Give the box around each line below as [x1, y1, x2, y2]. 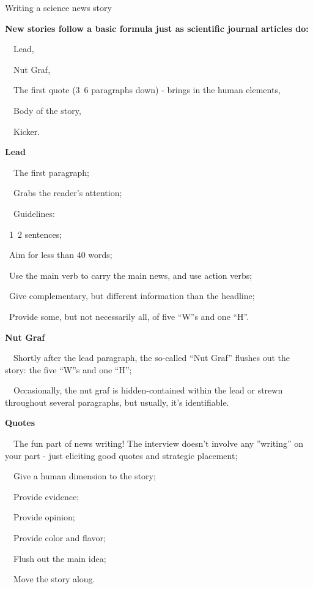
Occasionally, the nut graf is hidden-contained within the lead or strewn [13, 384, 283, 397]
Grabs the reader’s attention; [13, 186, 122, 199]
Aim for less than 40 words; [9, 248, 112, 261]
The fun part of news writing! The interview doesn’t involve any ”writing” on [13, 437, 303, 450]
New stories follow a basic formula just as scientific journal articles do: [5, 21, 309, 34]
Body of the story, [13, 104, 81, 116]
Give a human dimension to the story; [13, 469, 156, 482]
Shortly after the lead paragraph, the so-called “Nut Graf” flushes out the [13, 351, 290, 364]
